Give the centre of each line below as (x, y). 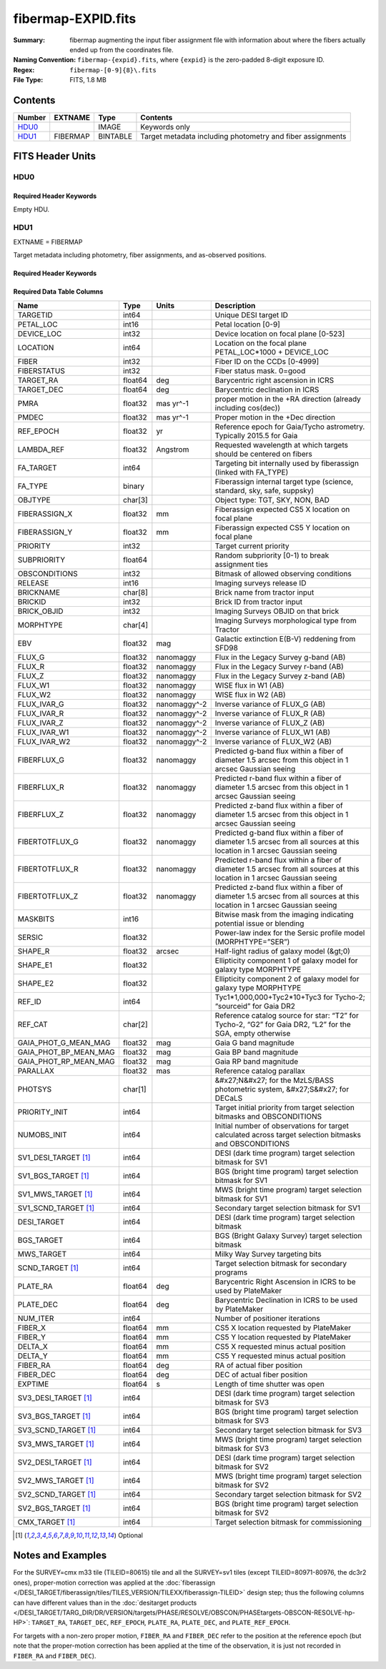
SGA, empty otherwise (253, 1033)
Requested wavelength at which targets (281, 445)
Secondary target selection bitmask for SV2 (288, 1494)
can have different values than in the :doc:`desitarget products (105, 1603)
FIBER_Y (32, 1337)
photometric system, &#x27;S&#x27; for (282, 1089)
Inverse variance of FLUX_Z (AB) (270, 723)
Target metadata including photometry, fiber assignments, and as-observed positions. (140, 255)
